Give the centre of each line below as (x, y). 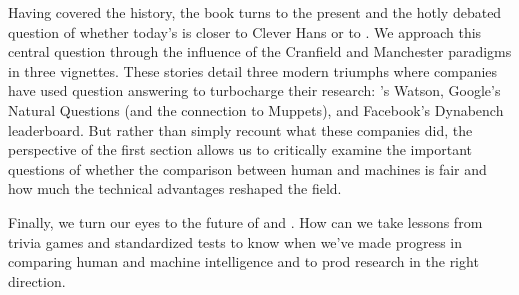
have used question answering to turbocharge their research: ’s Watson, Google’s (254, 90)
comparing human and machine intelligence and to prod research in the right (243, 261)
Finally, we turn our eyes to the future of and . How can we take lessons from (245, 221)
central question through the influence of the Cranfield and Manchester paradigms (260, 51)
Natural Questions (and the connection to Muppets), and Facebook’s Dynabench (256, 109)
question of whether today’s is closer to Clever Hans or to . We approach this (245, 31)
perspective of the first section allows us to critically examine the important (240, 149)
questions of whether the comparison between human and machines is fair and (247, 168)
